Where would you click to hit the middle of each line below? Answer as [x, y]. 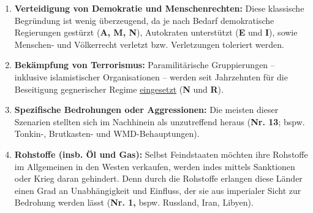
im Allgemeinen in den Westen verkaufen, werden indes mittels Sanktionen [155, 166]
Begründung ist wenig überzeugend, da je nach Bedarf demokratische [144, 20]
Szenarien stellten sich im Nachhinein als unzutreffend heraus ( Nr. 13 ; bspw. [160, 121]
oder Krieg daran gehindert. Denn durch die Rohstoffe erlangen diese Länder [158, 178]
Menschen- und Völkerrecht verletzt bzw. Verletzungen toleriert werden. [149, 44]
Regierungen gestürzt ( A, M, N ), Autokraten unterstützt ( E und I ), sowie [156, 32]
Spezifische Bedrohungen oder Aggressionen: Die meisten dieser [146, 110]
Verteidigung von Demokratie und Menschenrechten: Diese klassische [159, 8]
